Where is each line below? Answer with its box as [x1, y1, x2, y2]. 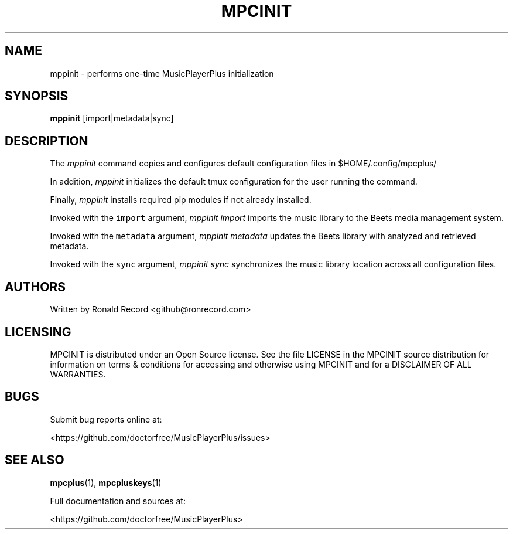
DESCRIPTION [5, 133, 88, 148]
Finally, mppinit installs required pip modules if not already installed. [50, 195, 312, 205]
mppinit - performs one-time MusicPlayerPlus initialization [50, 68, 274, 79]
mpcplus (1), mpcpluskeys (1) [50, 477, 162, 488]
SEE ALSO [5, 453, 64, 468]
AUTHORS [5, 279, 66, 294]
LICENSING [5, 324, 71, 339]
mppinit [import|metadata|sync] [50, 113, 174, 124]
